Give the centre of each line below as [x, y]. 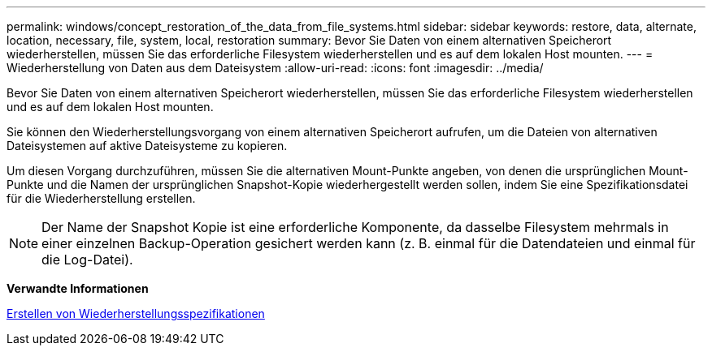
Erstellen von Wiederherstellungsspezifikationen [136, 313]
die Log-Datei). [87, 260]
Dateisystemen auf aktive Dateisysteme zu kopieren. [147, 146]
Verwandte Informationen [78, 288]
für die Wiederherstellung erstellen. [101, 198]
